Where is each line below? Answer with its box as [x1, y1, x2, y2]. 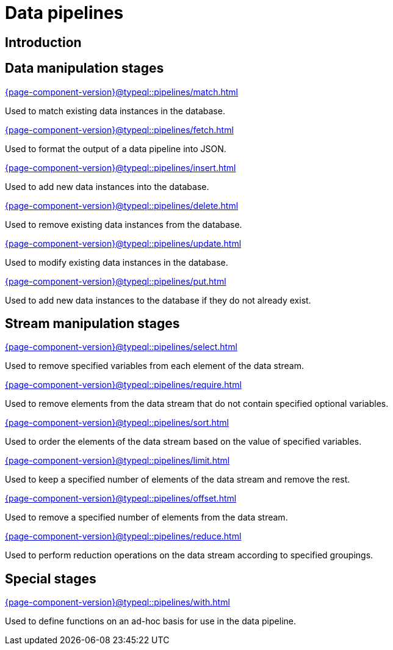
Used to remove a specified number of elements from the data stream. [5, 512, 288, 523]
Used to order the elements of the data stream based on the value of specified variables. [5, 436, 362, 447]
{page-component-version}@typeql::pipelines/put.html [5, 276, 226, 287]
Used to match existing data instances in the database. [5, 105, 225, 116]
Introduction [5, 34, 82, 50]
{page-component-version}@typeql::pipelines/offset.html [5, 493, 237, 504]
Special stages [5, 571, 96, 586]
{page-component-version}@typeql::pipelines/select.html [5, 341, 237, 352]
